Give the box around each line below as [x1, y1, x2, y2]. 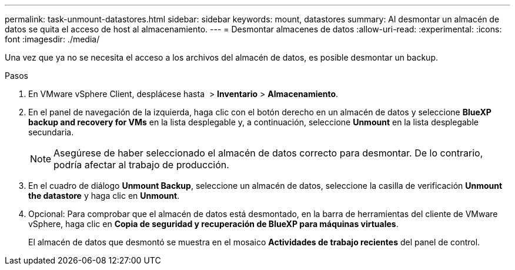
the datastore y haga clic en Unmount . [28, 191, 180, 201]
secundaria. [28, 127, 74, 137]
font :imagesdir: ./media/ [5, 34, 100, 44]
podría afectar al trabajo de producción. [53, 159, 229, 171]
